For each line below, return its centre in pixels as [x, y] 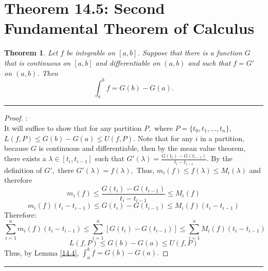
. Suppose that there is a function [190, 53]
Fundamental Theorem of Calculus [129, 28]
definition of [23, 170]
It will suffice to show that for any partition [73, 128]
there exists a [25, 158]
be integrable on [91, 53]
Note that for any [165, 138]
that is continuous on [38, 62]
